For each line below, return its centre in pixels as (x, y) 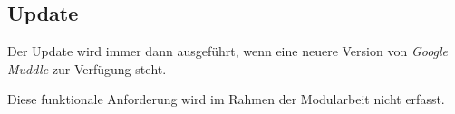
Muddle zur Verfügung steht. (87, 68)
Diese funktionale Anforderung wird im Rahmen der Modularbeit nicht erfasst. (226, 99)
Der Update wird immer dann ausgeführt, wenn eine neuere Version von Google (228, 51)
